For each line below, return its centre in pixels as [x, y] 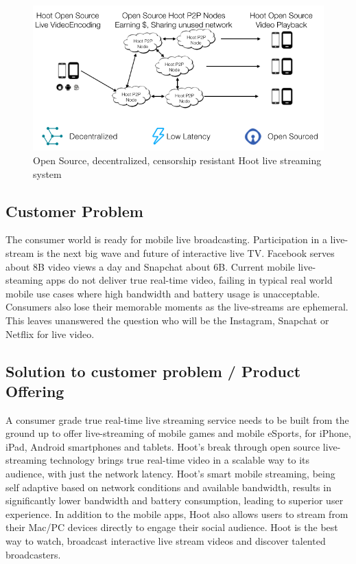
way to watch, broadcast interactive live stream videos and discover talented [166, 541]
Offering [35, 391]
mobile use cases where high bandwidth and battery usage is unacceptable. [163, 293]
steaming [24, 280]
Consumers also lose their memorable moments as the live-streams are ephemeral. [177, 307]
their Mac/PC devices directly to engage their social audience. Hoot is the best [172, 527]
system [47, 173]
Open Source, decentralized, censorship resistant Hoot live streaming [177, 160]
